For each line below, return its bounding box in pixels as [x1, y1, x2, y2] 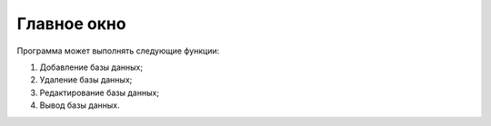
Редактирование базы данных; [39, 87, 159, 98]
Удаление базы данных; [39, 74, 133, 85]
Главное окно [16, 14, 126, 34]
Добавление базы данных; [39, 62, 144, 73]
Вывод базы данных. [39, 100, 120, 111]
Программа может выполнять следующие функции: [16, 45, 220, 56]
